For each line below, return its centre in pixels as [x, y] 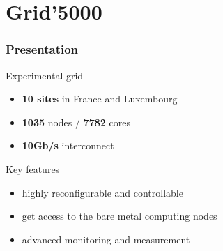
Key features [33, 168]
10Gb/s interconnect [68, 145]
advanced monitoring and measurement [106, 239]
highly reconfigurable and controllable [102, 192]
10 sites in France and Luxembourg [100, 99]
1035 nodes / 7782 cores [76, 122]
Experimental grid [45, 75]
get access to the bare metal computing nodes [120, 216]
